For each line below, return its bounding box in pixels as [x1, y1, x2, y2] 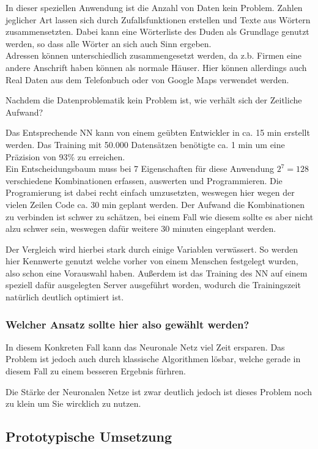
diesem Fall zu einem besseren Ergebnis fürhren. [6, 365, 186, 377]
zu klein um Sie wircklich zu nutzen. [6, 397, 141, 410]
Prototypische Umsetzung [6, 427, 172, 446]
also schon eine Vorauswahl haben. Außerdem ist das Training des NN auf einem [6, 266, 308, 279]
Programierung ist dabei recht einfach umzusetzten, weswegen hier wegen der [6, 186, 295, 199]
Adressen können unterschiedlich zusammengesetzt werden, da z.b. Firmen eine [6, 49, 302, 62]
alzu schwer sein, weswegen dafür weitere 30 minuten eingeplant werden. [6, 222, 276, 235]
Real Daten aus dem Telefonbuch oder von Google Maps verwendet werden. [6, 73, 289, 86]
